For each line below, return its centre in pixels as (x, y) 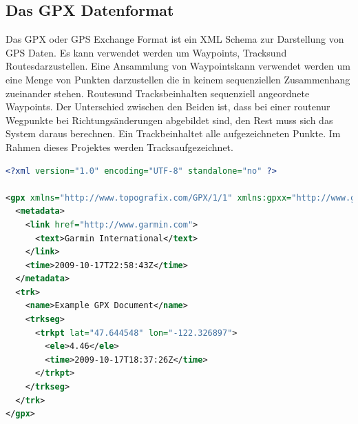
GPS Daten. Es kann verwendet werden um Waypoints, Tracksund (146, 52)
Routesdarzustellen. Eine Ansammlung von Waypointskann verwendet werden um (178, 66)
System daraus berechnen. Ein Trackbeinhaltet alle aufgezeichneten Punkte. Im (173, 133)
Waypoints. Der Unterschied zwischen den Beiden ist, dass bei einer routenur (168, 107)
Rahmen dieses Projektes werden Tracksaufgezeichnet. (119, 147)
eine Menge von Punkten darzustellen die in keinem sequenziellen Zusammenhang (178, 79)
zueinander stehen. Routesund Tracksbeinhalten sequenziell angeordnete (158, 93)
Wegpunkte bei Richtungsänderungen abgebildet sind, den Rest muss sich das (169, 120)
